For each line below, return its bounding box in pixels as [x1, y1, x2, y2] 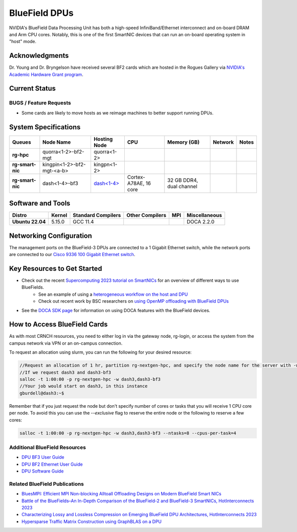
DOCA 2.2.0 [186, 218, 215, 225]
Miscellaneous [186, 212, 222, 219]
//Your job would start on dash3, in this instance [19, 383, 148, 389]
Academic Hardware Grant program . [9, 71, 84, 77]
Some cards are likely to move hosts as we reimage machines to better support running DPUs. [21, 109, 214, 116]
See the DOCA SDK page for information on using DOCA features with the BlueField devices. [21, 307, 210, 313]
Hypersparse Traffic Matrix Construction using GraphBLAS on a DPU [21, 518, 162, 525]
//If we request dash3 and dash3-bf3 [19, 370, 111, 375]
